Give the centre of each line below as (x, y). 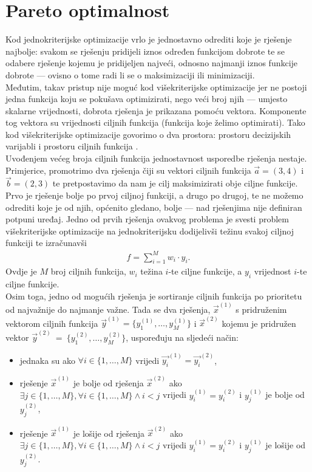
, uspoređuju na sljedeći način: (182, 337)
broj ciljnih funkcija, (88, 271)
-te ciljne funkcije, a (205, 271)
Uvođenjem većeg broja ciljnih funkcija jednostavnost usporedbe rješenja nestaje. (156, 158)
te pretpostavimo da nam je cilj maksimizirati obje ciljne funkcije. (175, 183)
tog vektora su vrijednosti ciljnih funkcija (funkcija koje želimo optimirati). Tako (155, 122)
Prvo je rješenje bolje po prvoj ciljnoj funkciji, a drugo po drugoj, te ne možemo (154, 195)
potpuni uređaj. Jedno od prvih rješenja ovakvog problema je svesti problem (147, 219)
